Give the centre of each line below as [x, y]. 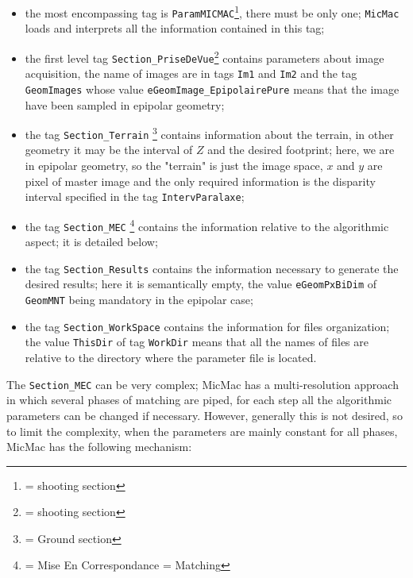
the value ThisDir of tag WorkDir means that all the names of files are [197, 342]
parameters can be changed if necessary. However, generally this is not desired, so [205, 415]
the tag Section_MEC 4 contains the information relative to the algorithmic [207, 225]
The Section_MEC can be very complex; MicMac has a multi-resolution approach [203, 384]
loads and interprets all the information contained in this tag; [175, 28]
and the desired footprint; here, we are [301, 150]
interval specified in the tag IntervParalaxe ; [135, 197]
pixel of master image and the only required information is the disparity [200, 181]
